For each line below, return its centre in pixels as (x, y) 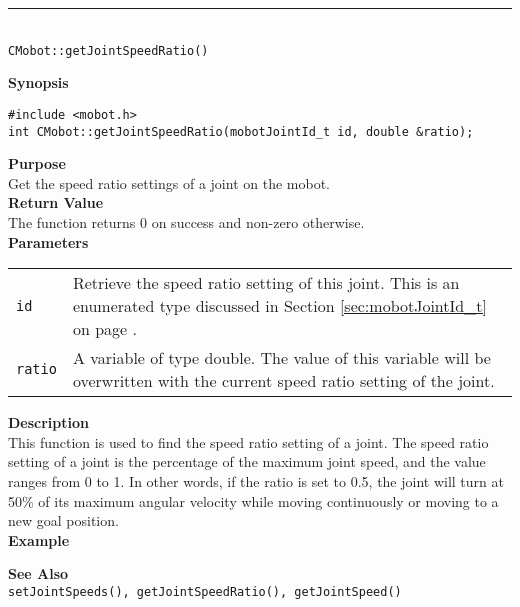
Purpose (37, 163)
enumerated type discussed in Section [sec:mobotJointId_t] (279, 306)
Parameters (48, 241)
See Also (38, 573)
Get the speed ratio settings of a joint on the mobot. (169, 182)
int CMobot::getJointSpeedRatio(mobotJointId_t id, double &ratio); (241, 131)
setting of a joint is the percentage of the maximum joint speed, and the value (247, 461)
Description (49, 422)
